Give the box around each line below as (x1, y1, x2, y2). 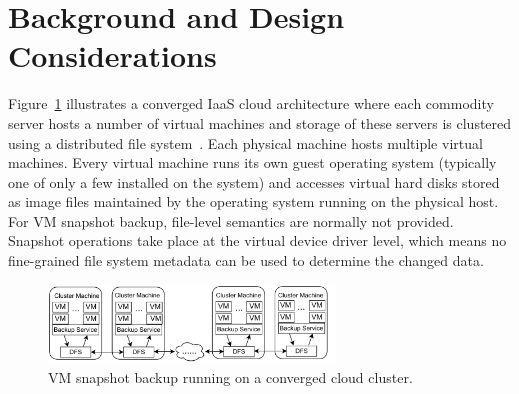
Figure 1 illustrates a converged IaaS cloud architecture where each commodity (8, 93, 494, 114)
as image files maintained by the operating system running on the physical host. (8, 191, 499, 212)
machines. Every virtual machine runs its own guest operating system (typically (8, 152, 497, 173)
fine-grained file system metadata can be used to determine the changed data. (8, 250, 484, 271)
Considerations (8, 35, 217, 76)
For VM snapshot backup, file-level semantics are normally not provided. (8, 210, 454, 231)
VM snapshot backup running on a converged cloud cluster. (48, 367, 413, 387)
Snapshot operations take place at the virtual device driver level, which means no (8, 230, 507, 251)
